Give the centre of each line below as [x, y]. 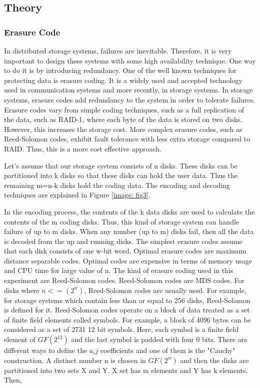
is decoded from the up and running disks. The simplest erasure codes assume [123, 241]
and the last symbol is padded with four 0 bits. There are [159, 339]
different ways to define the [46, 350]
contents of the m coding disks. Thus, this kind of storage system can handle [122, 221]
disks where [22, 290]
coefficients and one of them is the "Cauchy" [168, 350]
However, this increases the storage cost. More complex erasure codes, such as [123, 129]
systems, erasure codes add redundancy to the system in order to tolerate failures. [130, 99]
